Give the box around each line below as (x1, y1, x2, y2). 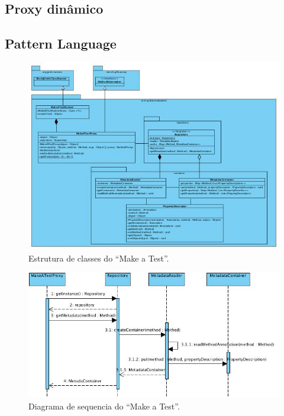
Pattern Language (5, 34, 117, 53)
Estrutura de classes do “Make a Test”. (28, 251, 169, 264)
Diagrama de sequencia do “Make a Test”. (28, 399, 180, 412)
